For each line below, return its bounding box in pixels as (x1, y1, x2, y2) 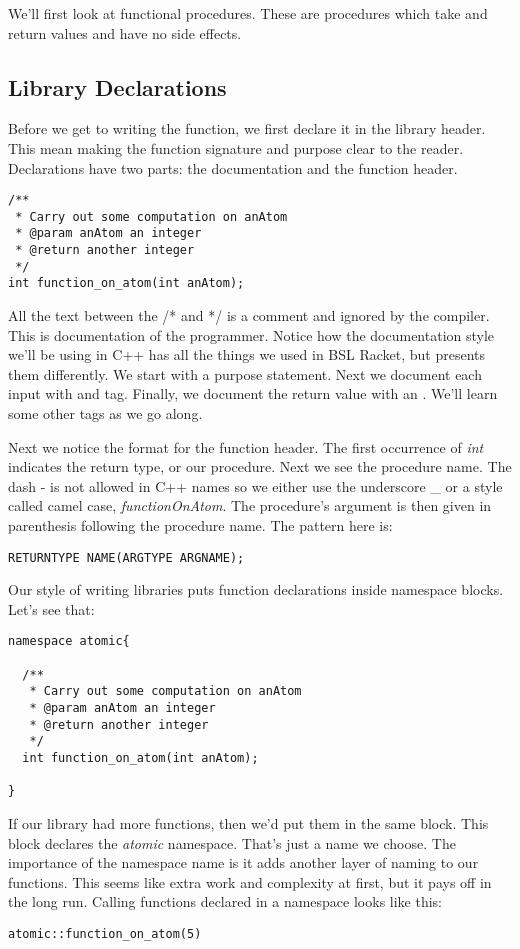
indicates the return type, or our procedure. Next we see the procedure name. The (8, 456, 512, 477)
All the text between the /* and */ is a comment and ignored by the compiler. (8, 305, 490, 326)
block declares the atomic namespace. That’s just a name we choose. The (8, 832, 456, 853)
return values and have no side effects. (8, 22, 242, 43)
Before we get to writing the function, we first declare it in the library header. (8, 118, 486, 139)
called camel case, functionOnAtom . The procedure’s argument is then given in (8, 495, 492, 516)
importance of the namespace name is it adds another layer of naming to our (8, 852, 479, 873)
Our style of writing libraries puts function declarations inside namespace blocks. (8, 579, 504, 600)
